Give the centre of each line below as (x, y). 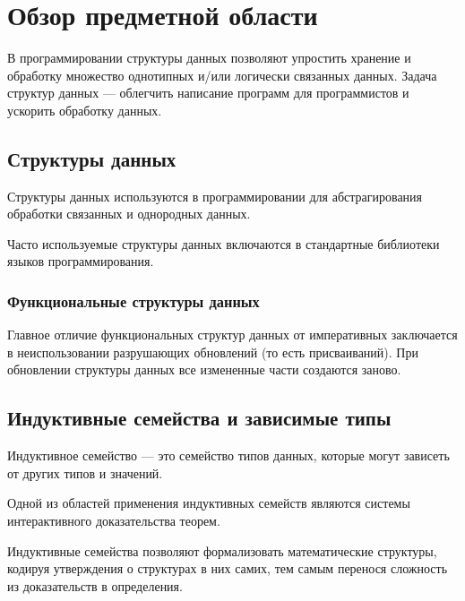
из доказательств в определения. (95, 585)
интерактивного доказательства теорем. (114, 521)
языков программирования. (81, 261)
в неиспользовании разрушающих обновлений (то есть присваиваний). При (213, 352)
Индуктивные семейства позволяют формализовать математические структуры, (222, 550)
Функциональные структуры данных (133, 301)
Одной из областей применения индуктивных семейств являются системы (209, 503)
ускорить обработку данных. (85, 110)
